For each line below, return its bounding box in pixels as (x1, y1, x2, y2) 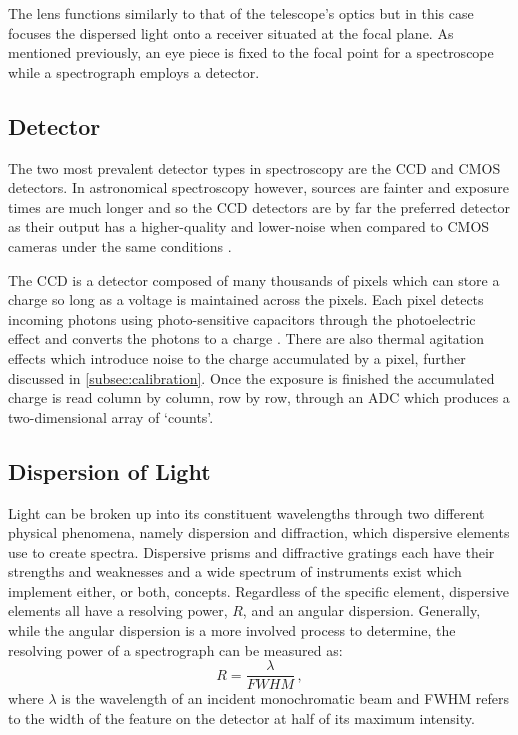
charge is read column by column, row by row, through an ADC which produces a (8, 387, 510, 408)
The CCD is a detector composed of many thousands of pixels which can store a (8, 269, 500, 290)
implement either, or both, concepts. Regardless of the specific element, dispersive (8, 580, 509, 601)
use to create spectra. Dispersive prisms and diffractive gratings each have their (8, 541, 495, 562)
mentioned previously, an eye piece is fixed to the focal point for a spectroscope (8, 42, 494, 63)
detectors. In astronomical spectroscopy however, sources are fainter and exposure (8, 177, 509, 198)
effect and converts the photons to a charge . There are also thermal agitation (8, 328, 484, 349)
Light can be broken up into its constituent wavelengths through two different (8, 502, 485, 523)
